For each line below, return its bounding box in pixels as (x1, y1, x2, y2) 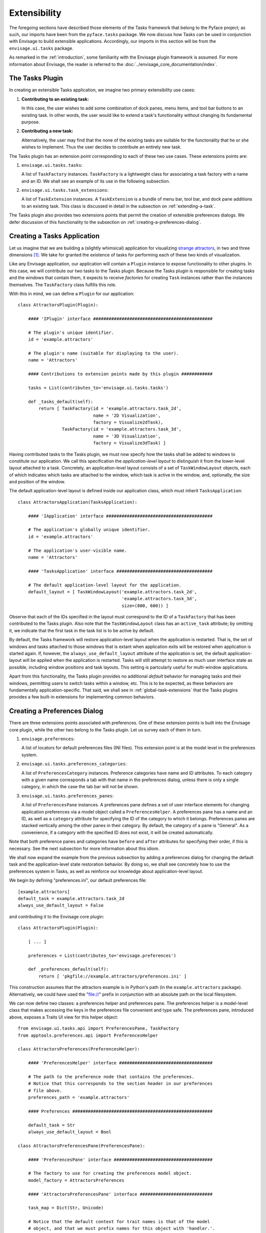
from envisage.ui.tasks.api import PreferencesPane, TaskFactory (18, 1026, 179, 1031)
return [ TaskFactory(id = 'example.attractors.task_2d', (38, 406, 182, 411)
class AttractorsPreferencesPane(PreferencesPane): (18, 1143, 145, 1149)
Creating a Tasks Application (9, 232, 100, 240)
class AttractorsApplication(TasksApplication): (18, 499, 137, 505)
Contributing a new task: (21, 128, 73, 134)
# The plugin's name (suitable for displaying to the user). (28, 351, 179, 356)
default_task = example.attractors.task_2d (18, 896, 125, 901)
